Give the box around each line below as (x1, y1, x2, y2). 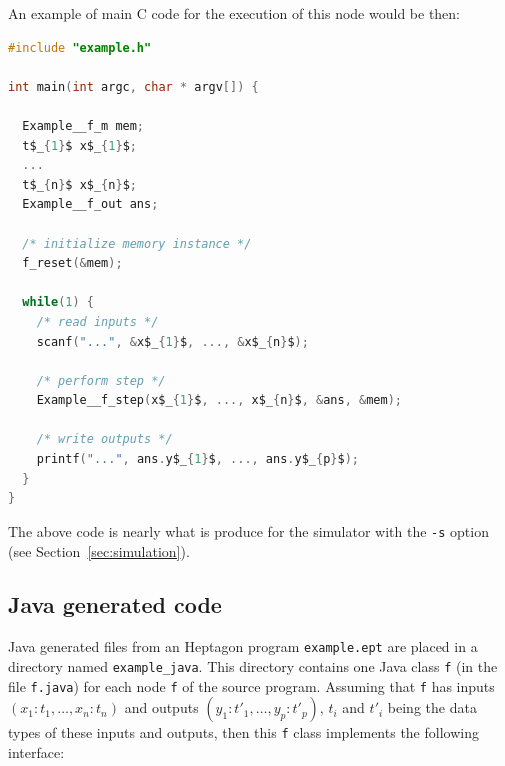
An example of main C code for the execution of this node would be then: (8, 3, 461, 23)
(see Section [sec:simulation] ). (8, 540, 190, 561)
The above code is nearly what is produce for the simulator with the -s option (8, 520, 489, 541)
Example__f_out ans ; (22, 197, 159, 212)
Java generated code (8, 589, 222, 620)
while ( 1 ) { (22, 295, 94, 310)
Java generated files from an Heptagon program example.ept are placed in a (8, 636, 478, 657)
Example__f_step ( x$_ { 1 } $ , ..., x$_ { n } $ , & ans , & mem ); (36, 393, 403, 408)
